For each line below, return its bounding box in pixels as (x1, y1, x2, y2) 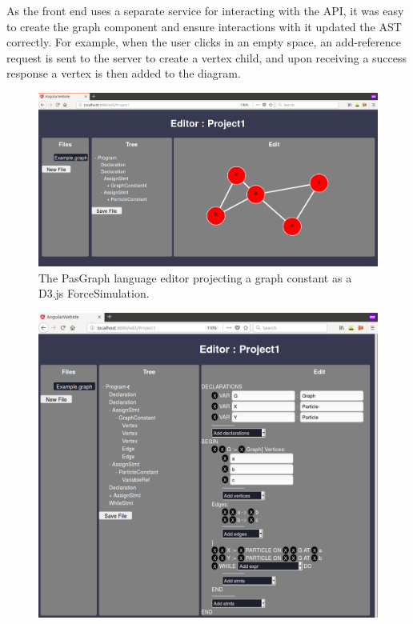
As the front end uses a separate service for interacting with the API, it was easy (6, 2, 404, 18)
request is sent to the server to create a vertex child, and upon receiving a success (6, 49, 407, 66)
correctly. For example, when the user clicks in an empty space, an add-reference (6, 34, 401, 50)
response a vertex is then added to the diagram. (6, 65, 241, 82)
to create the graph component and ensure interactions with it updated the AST (6, 18, 402, 34)
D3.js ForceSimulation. (38, 285, 150, 302)
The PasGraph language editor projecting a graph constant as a (38, 269, 352, 286)
